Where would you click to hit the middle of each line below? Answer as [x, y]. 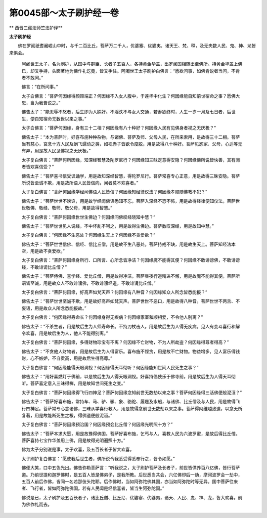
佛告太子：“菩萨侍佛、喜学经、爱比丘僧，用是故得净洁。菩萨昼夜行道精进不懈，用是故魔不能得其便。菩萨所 [131, 276]
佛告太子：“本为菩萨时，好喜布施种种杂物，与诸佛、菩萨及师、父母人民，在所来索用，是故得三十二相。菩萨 [131, 137]
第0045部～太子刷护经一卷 [64, 13]
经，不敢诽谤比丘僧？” [44, 267]
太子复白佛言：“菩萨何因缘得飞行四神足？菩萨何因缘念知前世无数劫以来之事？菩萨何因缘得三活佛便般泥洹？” [132, 392]
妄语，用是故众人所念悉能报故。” [54, 308]
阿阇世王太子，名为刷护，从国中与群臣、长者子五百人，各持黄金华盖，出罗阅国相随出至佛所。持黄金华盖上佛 [132, 64]
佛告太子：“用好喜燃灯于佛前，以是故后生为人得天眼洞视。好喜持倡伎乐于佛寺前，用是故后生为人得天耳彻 [129, 376]
